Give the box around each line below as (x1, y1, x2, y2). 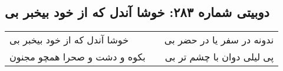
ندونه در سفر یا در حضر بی (164, 33, 274, 47)
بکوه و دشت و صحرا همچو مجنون (9, 50, 146, 64)
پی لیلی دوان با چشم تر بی (164, 50, 274, 64)
